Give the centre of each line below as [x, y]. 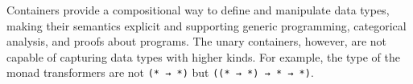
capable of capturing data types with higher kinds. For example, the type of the [203, 56]
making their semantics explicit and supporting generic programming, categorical [206, 25]
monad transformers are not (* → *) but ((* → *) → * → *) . [160, 72]
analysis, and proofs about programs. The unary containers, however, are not [197, 41]
